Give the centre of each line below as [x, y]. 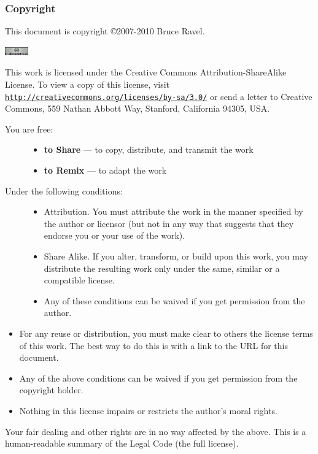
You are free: [29, 129]
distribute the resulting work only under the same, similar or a [162, 268]
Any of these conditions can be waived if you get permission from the [174, 300]
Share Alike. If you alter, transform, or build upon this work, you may [176, 256]
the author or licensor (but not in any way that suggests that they [169, 223]
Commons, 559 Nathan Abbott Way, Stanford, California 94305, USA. [138, 108]
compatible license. [79, 280]
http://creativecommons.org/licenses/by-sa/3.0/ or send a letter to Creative [159, 96]
